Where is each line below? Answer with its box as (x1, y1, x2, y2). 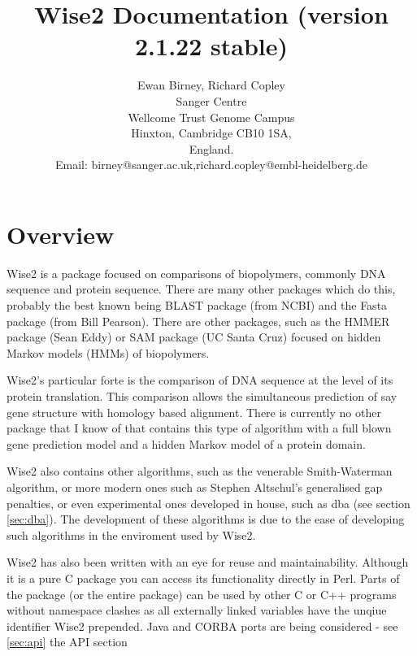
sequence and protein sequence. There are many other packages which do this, (7, 280, 396, 298)
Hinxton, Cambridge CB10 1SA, (131, 124, 292, 141)
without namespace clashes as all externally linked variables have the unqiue (7, 602, 387, 619)
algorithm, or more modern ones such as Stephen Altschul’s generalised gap (7, 478, 383, 495)
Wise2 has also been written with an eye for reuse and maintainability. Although (7, 554, 409, 571)
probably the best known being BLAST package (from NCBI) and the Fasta (7, 297, 388, 313)
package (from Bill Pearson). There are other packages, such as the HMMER (7, 312, 390, 329)
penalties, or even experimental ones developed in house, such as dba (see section (7, 494, 410, 511)
